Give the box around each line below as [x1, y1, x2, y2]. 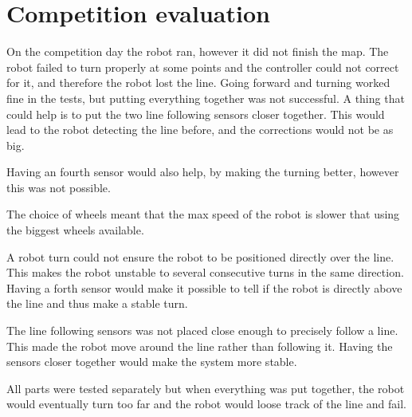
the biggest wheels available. [6, 222, 144, 238]
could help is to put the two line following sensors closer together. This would [6, 105, 385, 122]
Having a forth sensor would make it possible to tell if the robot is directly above [6, 279, 402, 296]
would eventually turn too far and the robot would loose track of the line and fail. [6, 395, 406, 412]
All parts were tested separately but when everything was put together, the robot [6, 380, 405, 396]
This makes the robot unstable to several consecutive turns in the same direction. [6, 264, 404, 281]
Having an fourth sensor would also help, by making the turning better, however [6, 163, 399, 180]
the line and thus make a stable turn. [6, 295, 188, 312]
